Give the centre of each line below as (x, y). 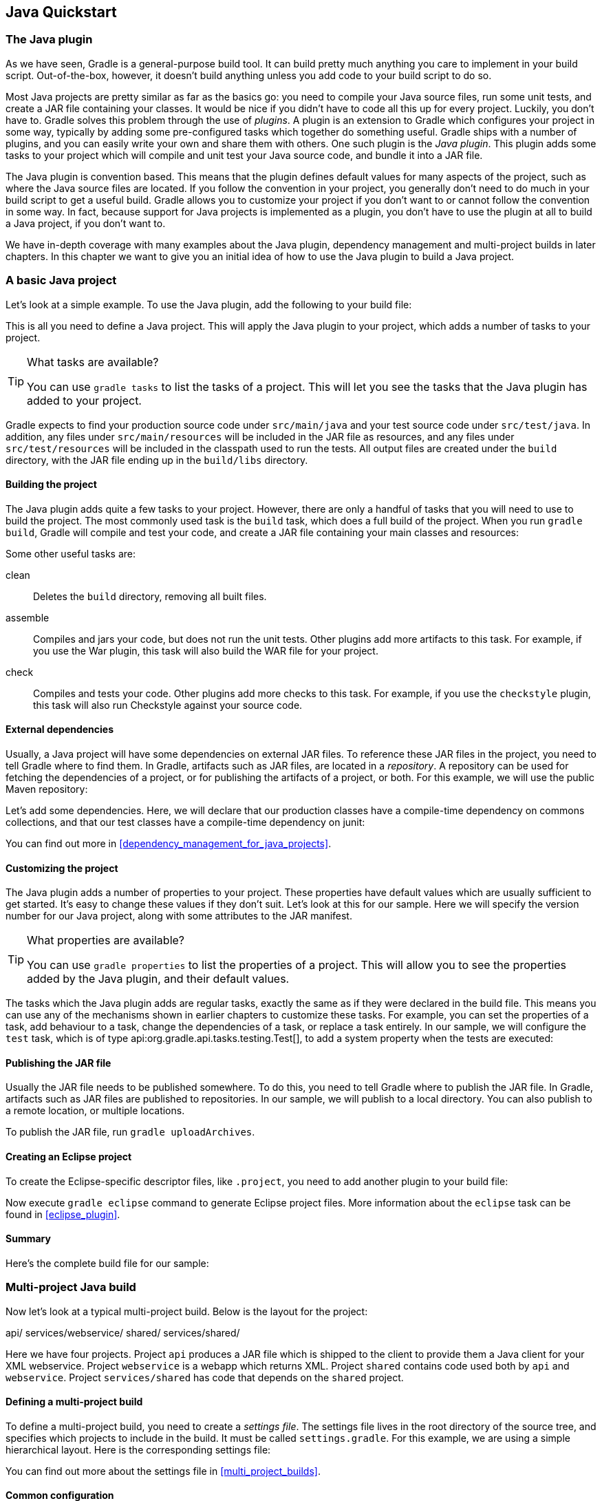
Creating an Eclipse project (69, 1157)
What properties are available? (106, 940)
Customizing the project (62, 868)
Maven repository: (47, 789)
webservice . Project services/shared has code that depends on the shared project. (205, 1377)
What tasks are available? (93, 362)
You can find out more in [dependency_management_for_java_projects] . (169, 843)
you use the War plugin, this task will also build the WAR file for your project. (206, 650)
